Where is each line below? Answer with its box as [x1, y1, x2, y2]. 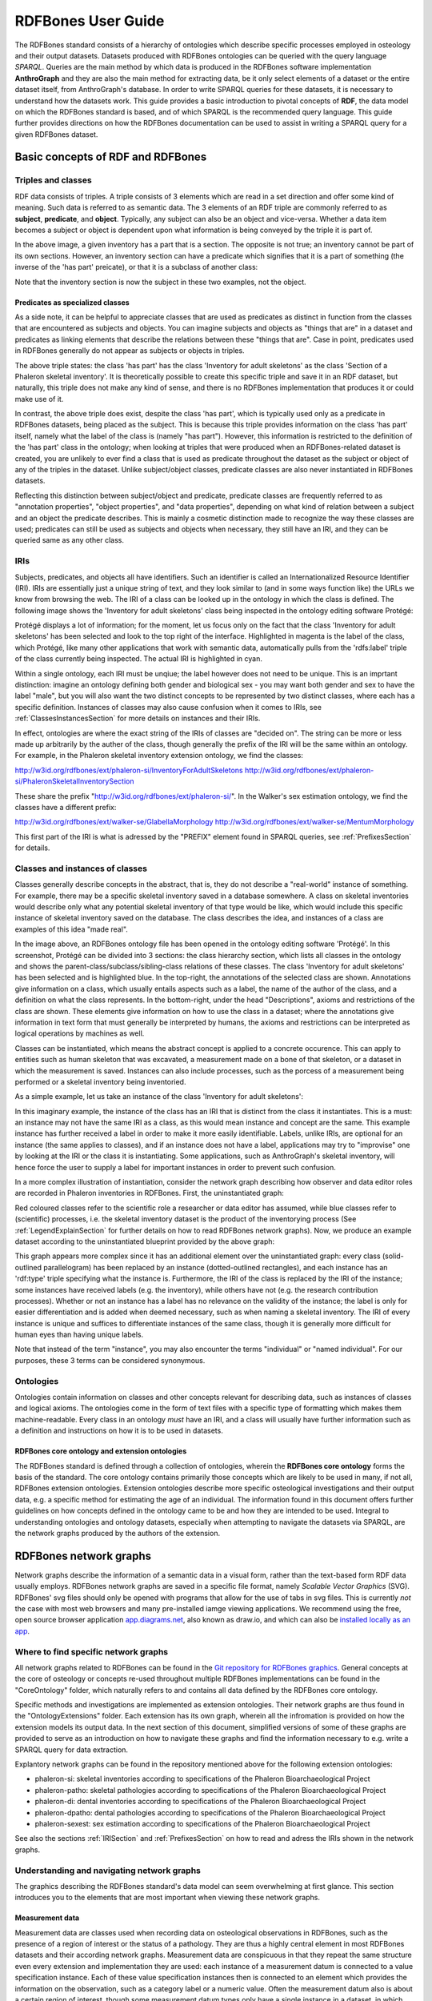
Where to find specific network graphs [14, 1646, 169, 1657]
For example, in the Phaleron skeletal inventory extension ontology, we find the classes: [14, 751, 304, 760]
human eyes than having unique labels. [14, 1329, 144, 1340]
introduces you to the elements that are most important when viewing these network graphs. [14, 1893, 320, 1903]
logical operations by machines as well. [14, 1029, 145, 1038]
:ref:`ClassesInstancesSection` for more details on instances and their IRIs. [14, 713, 261, 724]
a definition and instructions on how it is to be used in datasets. [14, 1426, 223, 1436]
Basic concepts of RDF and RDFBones [14, 150, 207, 164]
